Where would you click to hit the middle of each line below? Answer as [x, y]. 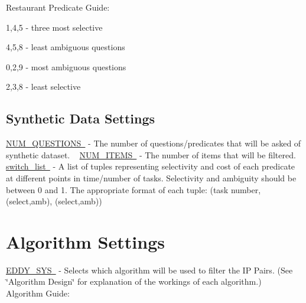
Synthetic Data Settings [81, 118]
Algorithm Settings [85, 241]
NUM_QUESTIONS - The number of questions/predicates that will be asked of [154, 143]
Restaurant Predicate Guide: [58, 7]
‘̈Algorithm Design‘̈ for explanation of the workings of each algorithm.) [134, 281]
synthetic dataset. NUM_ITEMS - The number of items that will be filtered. [151, 154]
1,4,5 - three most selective [54, 27]
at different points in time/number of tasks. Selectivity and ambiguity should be [151, 177]
